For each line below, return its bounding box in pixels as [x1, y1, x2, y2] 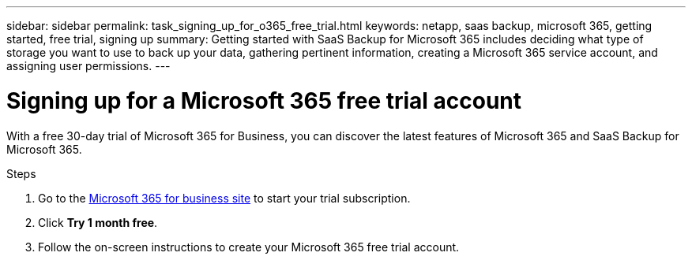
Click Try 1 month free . [38, 215, 158, 229]
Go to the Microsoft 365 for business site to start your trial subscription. [38, 191, 411, 205]
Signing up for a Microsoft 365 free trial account [6, 87, 522, 114]
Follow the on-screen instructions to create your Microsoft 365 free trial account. [38, 240, 460, 254]
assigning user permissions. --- [6, 59, 171, 72]
